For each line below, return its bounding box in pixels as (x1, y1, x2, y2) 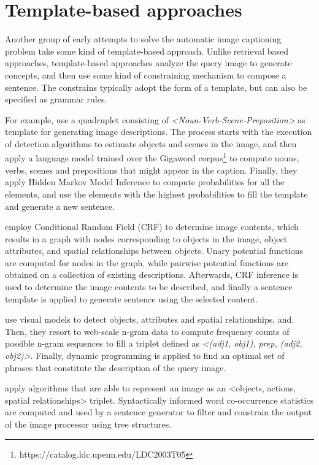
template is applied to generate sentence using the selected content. (5, 292, 258, 305)
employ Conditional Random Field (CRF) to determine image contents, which (5, 220, 299, 233)
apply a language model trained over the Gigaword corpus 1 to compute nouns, (5, 150, 299, 164)
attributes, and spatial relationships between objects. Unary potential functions (5, 244, 303, 257)
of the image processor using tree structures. (5, 418, 172, 430)
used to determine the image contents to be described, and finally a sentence (5, 280, 293, 293)
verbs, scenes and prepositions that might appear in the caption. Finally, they (5, 163, 298, 176)
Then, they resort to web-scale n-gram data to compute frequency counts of (5, 325, 290, 337)
